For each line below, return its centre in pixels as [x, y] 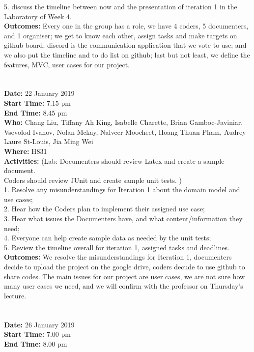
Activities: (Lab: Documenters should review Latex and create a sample [114, 161]
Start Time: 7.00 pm [37, 334]
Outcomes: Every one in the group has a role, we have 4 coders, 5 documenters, [126, 26]
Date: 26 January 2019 [39, 324]
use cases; [18, 199]
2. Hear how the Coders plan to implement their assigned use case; [104, 209]
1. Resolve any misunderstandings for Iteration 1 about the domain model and [122, 190]
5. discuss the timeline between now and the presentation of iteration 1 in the [121, 6]
